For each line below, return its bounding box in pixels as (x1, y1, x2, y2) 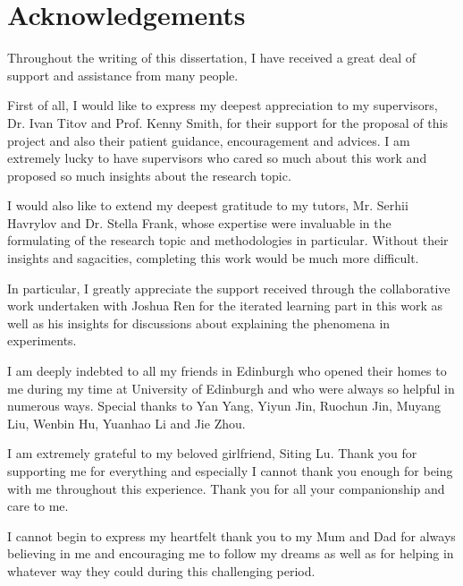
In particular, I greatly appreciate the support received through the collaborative (7, 278, 450, 297)
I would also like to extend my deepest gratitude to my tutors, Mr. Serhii (7, 196, 408, 215)
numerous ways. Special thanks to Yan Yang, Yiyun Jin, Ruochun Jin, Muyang (7, 396, 442, 415)
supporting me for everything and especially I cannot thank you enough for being (7, 462, 453, 480)
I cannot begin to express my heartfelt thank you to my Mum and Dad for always (7, 526, 456, 545)
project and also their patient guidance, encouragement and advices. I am (7, 131, 410, 149)
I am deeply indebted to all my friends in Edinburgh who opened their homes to (7, 361, 447, 380)
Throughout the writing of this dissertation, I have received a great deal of (7, 48, 416, 67)
